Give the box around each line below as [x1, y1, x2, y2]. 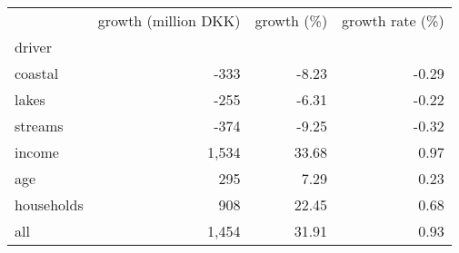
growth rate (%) [342, 10, 444, 31]
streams [15, 115, 64, 136]
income [15, 141, 59, 162]
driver [15, 36, 52, 57]
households [15, 194, 84, 215]
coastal [15, 63, 59, 83]
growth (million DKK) [97, 10, 241, 31]
